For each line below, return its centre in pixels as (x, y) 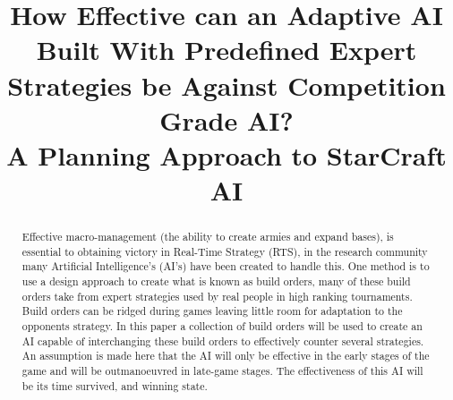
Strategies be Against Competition (226, 85)
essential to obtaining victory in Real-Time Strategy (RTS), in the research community (225, 251)
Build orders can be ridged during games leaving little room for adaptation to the (212, 311)
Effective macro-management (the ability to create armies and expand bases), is (208, 237)
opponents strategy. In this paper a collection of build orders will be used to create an (222, 326)
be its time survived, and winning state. (115, 385)
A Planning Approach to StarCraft (226, 154)
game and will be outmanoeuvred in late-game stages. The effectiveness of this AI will (222, 371)
